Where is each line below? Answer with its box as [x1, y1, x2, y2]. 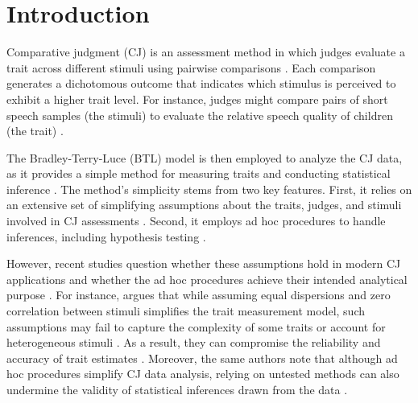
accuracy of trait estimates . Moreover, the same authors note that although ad [6, 349, 398, 366]
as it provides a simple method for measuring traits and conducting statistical [6, 165, 391, 182]
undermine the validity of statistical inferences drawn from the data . [6, 381, 348, 397]
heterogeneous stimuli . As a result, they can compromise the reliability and [6, 334, 381, 351]
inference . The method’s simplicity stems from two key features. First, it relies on [6, 180, 412, 197]
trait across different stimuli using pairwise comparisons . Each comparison [6, 59, 376, 76]
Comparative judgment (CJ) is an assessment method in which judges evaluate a [6, 43, 405, 60]
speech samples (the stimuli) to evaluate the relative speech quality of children [6, 106, 393, 123]
